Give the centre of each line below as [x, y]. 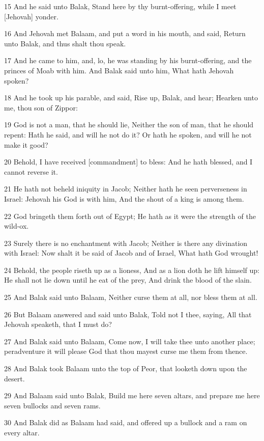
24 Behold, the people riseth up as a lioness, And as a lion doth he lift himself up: [132, 270]
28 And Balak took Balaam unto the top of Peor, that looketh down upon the [126, 368]
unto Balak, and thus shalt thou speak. [65, 43]
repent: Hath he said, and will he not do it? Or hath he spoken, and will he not [128, 134]
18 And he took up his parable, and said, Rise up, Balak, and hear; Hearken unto [131, 98]
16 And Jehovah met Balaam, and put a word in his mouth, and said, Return [125, 33]
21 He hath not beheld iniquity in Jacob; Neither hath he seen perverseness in [126, 189]
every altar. [22, 432]
